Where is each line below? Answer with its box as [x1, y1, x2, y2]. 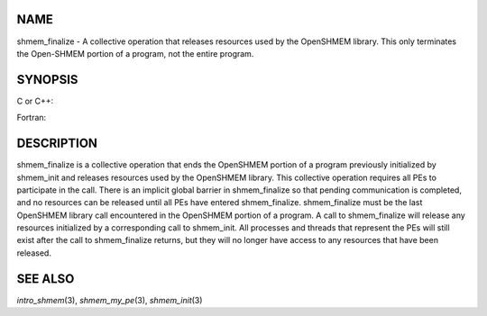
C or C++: [16, 95, 54, 106]
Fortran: [16, 113, 47, 123]
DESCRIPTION [16, 136, 98, 151]
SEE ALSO [16, 271, 75, 286]
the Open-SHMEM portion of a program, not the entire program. [16, 48, 254, 59]
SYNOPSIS [16, 72, 78, 87]
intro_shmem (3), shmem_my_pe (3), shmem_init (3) [16, 294, 203, 305]
